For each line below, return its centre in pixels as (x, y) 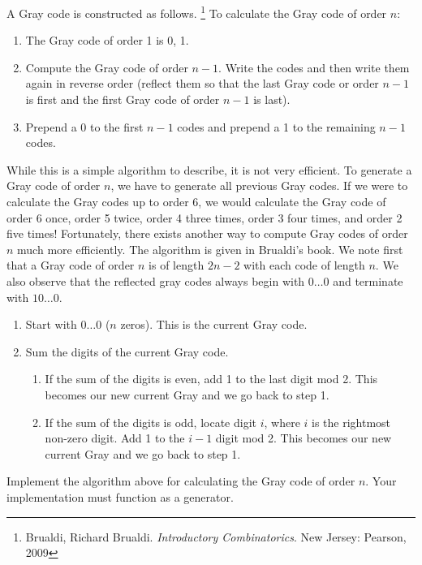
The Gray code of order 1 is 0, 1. (107, 40)
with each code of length (304, 265)
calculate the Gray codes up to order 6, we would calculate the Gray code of (196, 201)
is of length (177, 265)
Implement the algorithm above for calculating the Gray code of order (181, 481)
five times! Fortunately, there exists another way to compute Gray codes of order (207, 233)
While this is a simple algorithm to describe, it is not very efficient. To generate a (209, 169)
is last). (272, 99)
